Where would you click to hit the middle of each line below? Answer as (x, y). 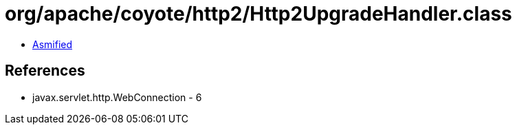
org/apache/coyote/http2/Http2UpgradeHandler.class (258, 14)
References (45, 71)
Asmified (53, 44)
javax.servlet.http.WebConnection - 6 (117, 97)
